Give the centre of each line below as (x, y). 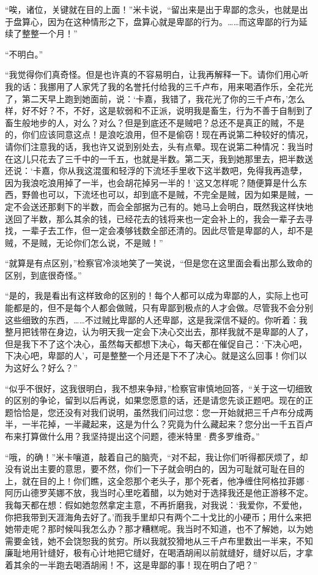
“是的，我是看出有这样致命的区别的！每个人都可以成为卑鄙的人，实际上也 (153, 295)
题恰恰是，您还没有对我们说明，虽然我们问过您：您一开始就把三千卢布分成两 (159, 412)
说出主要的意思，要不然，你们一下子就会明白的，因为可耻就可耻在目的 (163, 469)
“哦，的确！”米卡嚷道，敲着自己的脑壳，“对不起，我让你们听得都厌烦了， (152, 457)
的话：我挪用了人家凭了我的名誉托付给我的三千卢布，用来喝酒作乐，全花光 (163, 86)
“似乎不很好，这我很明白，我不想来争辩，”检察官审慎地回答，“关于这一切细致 (159, 388)
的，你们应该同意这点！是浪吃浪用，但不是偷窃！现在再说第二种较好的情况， (159, 134)
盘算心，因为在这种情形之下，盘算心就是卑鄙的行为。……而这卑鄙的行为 (156, 21)
